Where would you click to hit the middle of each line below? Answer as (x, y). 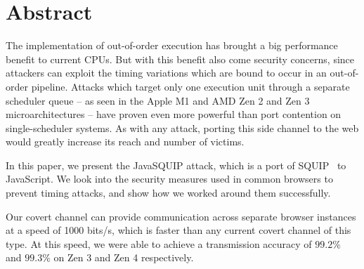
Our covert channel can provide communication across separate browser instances (181, 216)
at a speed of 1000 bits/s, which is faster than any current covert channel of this (178, 230)
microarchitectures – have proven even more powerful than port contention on (174, 114)
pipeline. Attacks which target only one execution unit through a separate (190, 86)
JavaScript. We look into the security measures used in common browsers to (169, 179)
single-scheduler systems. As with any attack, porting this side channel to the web (182, 127)
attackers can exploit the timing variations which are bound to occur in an (166, 73)
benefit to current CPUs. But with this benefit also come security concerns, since (180, 59)
